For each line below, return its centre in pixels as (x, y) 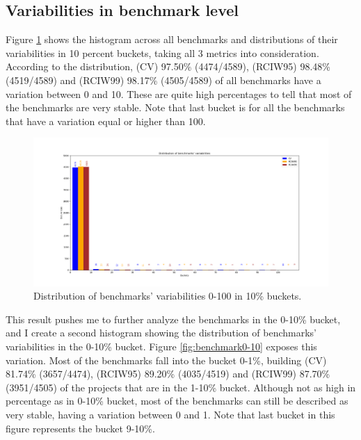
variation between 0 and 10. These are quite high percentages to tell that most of (179, 93)
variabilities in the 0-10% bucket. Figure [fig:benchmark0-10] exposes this (161, 346)
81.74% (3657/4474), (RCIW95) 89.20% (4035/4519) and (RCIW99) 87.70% (168, 374)
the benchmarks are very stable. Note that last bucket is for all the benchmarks (175, 107)
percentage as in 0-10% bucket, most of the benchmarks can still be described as (177, 401)
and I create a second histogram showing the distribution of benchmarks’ (161, 333)
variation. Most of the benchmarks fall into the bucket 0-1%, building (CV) (166, 360)
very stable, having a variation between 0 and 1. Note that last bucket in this (170, 414)
